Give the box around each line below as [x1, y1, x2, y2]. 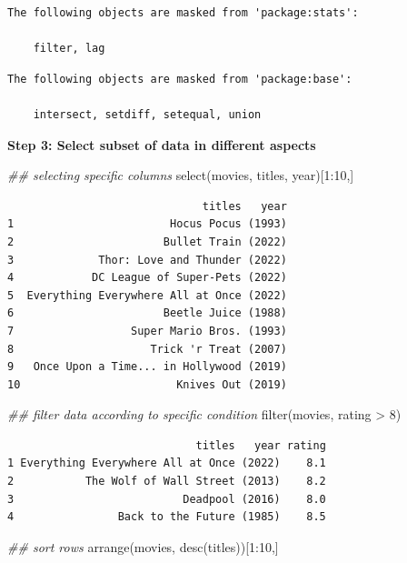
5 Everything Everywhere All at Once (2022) [7, 288, 287, 302]
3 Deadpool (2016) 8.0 [7, 492, 326, 506]
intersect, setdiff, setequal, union [33, 107, 262, 121]
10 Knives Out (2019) [7, 377, 287, 391]
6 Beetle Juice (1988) [7, 307, 287, 320]
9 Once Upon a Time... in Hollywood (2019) [7, 360, 287, 374]
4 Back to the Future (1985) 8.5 [7, 510, 326, 524]
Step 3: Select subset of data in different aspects [7, 135, 316, 154]
